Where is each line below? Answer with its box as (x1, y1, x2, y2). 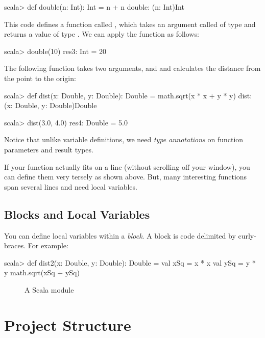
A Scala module (25, 284, 74, 295)
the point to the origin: (4, 72, 76, 83)
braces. (4, 240, 26, 251)
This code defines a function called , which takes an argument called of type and (4, 18, 256, 29)
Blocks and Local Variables (4, 206, 150, 222)
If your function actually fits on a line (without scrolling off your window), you (4, 161, 250, 172)
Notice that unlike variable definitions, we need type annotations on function (4, 134, 244, 145)
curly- (238, 230, 256, 241)
